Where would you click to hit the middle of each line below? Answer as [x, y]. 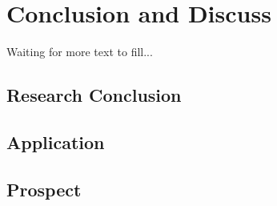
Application [56, 141]
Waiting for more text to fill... [80, 52]
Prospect [44, 189]
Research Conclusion [94, 95]
